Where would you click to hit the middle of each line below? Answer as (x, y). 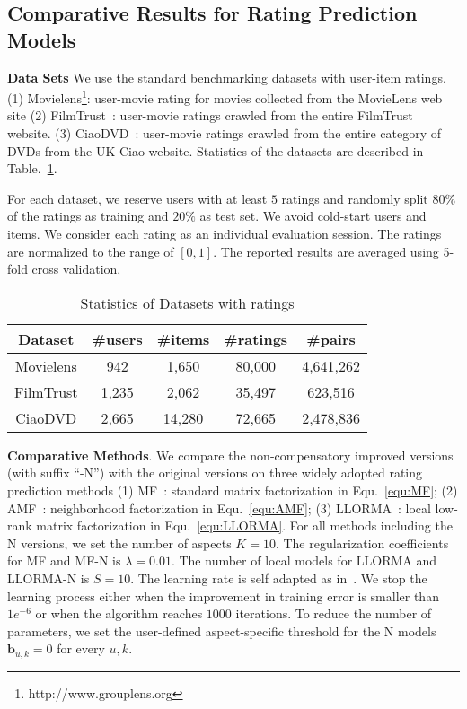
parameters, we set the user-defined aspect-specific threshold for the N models (222, 630)
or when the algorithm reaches (119, 613)
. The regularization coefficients (362, 543)
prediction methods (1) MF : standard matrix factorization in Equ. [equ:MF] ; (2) (233, 490)
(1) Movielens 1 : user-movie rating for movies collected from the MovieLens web (225, 96)
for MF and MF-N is (64, 560)
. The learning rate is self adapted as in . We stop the (279, 578)
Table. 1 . (32, 168)
